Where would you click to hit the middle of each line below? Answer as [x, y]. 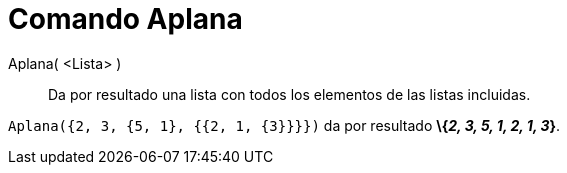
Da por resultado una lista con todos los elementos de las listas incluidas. [289, 94]
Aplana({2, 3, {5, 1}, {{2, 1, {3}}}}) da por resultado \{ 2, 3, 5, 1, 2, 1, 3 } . [284, 125]
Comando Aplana [125, 19]
